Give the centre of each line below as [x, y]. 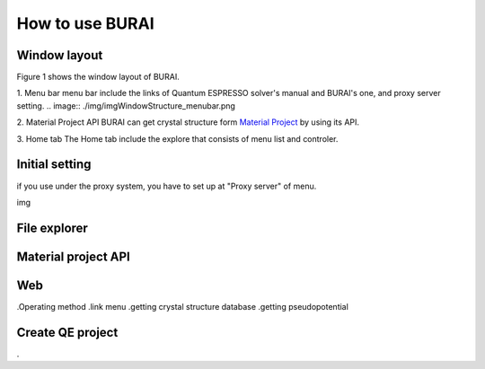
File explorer [53, 228]
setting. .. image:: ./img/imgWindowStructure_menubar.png [126, 105]
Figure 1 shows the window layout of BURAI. [98, 77]
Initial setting [54, 165]
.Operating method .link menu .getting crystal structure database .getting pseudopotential [183, 306]
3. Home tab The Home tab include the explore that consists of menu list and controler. [177, 138]
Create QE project [67, 332]
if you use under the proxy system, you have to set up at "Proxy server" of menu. [167, 186]
